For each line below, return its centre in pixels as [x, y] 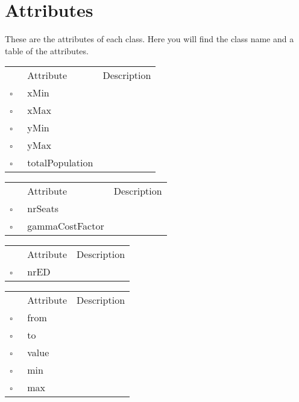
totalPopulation [60, 163]
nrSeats [43, 209]
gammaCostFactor [66, 226]
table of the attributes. [47, 50]
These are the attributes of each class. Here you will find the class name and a [149, 39]
